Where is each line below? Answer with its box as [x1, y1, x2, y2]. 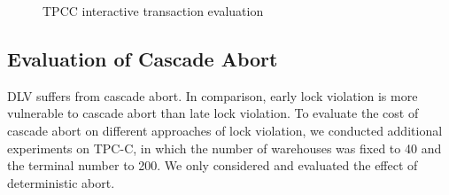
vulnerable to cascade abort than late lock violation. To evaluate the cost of [7, 104, 419, 122]
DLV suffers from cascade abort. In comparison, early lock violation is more [7, 86, 418, 105]
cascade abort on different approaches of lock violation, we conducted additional [7, 121, 443, 139]
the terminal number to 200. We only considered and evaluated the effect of [7, 156, 418, 175]
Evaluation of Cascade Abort [7, 44, 278, 72]
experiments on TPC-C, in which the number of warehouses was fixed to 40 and [7, 138, 442, 157]
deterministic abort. [7, 173, 115, 191]
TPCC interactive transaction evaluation [43, 2, 264, 19]
